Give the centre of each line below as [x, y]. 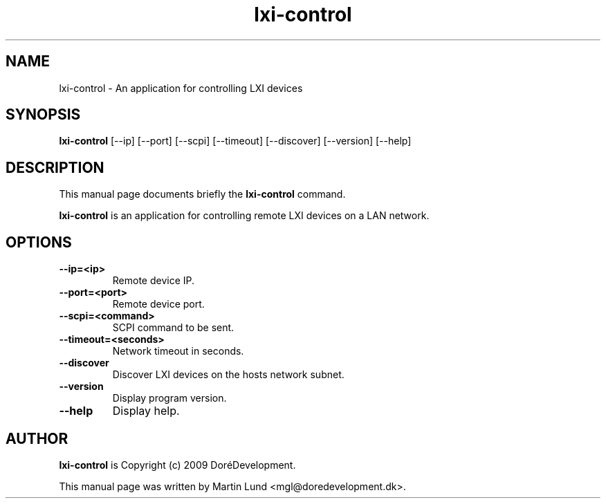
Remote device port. [158, 304]
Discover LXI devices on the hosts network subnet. [228, 375]
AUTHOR [37, 438]
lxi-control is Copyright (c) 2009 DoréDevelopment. [177, 465]
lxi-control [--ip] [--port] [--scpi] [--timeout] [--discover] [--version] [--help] [235, 141]
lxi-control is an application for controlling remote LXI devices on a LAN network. [244, 216]
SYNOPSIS [43, 115]
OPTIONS [39, 242]
